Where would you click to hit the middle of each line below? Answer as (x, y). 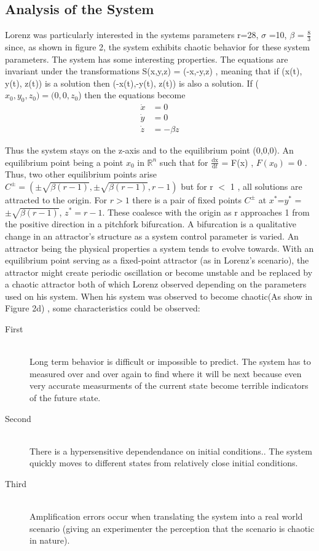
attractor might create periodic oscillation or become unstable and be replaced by (159, 272)
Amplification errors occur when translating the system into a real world (166, 516)
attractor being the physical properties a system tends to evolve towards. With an (159, 248)
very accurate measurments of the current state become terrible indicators (169, 385)
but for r (197, 186)
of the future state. (65, 398)
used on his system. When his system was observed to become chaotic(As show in (159, 296)
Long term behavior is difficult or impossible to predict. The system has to (170, 361)
